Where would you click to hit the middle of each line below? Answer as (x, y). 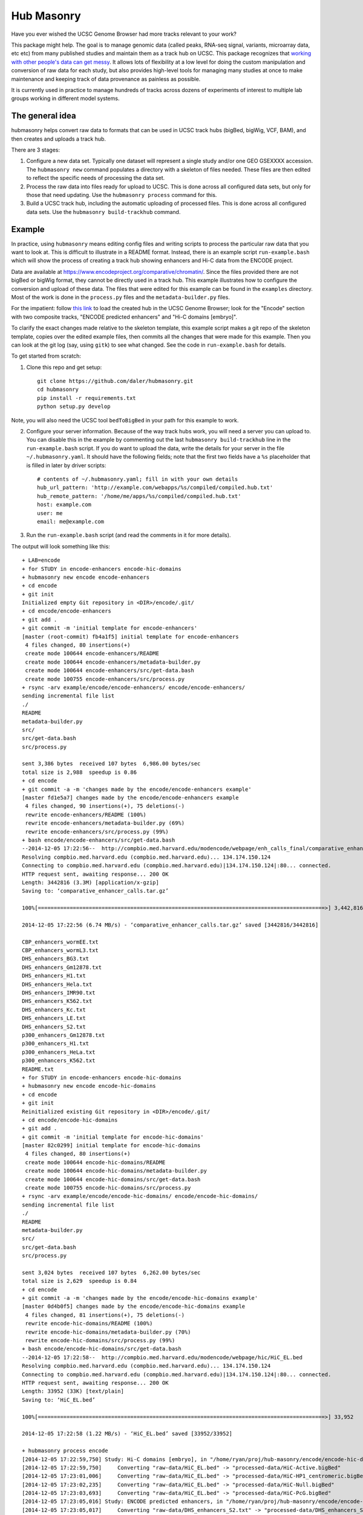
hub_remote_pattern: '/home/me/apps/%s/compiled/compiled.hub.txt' (139, 496)
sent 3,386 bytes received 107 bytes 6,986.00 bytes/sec (111, 764)
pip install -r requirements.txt (87, 398)
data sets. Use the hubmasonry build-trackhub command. (103, 211)
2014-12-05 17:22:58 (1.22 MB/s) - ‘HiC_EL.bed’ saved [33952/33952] (127, 1434)
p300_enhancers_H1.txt (56, 1044)
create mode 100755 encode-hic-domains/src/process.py (108, 1188)
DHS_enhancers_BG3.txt (56, 959)
